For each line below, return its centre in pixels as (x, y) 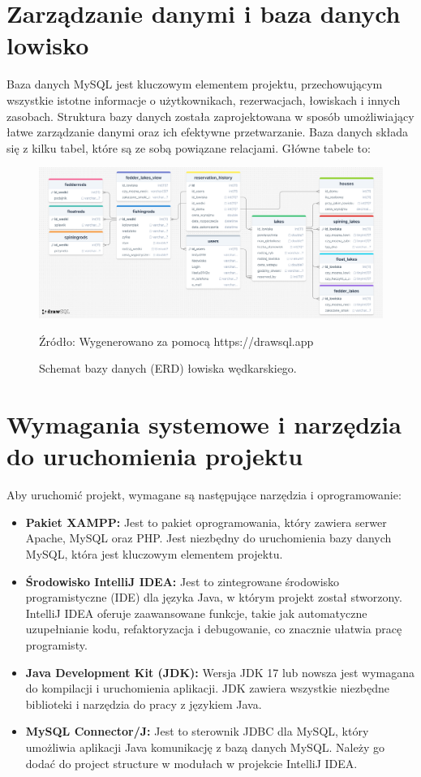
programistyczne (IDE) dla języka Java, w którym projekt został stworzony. (214, 597)
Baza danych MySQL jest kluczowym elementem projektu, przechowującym (195, 84)
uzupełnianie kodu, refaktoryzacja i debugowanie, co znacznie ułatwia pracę (214, 629)
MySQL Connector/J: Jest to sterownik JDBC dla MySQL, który (197, 731)
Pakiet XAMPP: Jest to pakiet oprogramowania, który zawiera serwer (206, 522)
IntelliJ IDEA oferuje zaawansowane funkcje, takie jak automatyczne (196, 613)
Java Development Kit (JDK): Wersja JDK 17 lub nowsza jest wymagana (220, 672)
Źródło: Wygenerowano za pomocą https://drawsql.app (176, 341)
